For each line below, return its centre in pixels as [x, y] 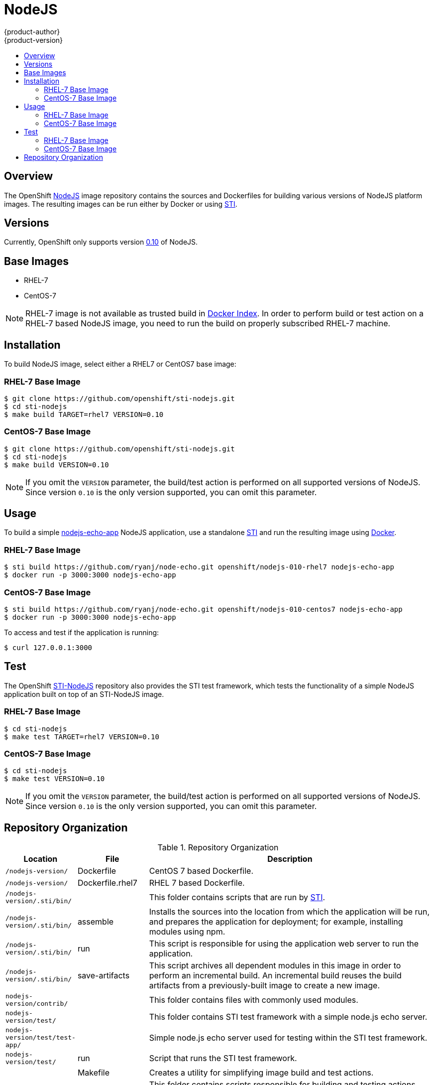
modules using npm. [187, 932]
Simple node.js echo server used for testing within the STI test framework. [288, 1037]
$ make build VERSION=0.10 [56, 465]
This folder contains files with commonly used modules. [254, 1000]
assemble [96, 922]
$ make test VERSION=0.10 [54, 779]
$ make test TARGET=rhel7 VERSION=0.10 [82, 737]
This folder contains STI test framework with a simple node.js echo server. [288, 1017]
